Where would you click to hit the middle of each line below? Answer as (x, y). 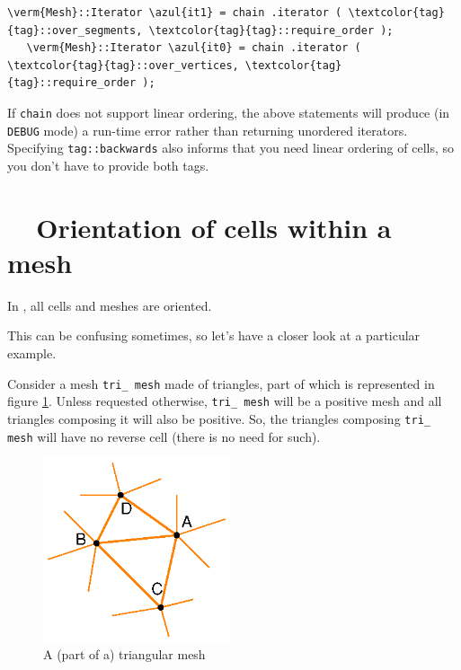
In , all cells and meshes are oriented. (110, 305)
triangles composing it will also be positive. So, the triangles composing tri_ (219, 418)
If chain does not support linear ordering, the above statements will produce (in (229, 112)
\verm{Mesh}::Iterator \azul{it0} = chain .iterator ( (194, 48)
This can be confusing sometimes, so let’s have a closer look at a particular (214, 335)
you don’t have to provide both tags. (108, 165)
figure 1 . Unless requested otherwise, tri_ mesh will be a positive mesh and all (225, 401)
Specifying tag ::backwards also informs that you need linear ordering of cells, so (231, 148)
